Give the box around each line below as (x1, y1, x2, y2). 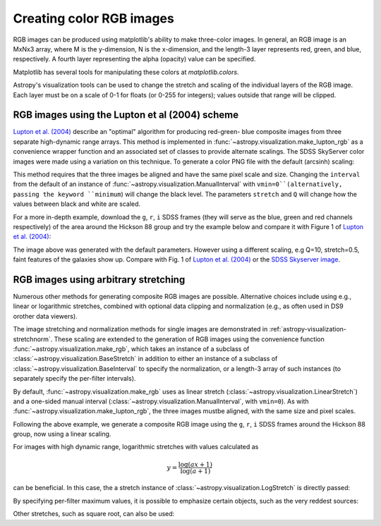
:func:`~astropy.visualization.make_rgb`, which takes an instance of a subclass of (13, 344, 250, 353)
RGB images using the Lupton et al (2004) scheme (13, 109, 239, 121)
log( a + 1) (180, 467, 211, 475)
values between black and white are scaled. (13, 200, 141, 208)
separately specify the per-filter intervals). (13, 374, 136, 383)
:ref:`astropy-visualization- (269, 325, 347, 334)
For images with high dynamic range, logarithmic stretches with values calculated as (13, 443, 259, 451)
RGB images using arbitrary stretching (13, 274, 186, 286)
